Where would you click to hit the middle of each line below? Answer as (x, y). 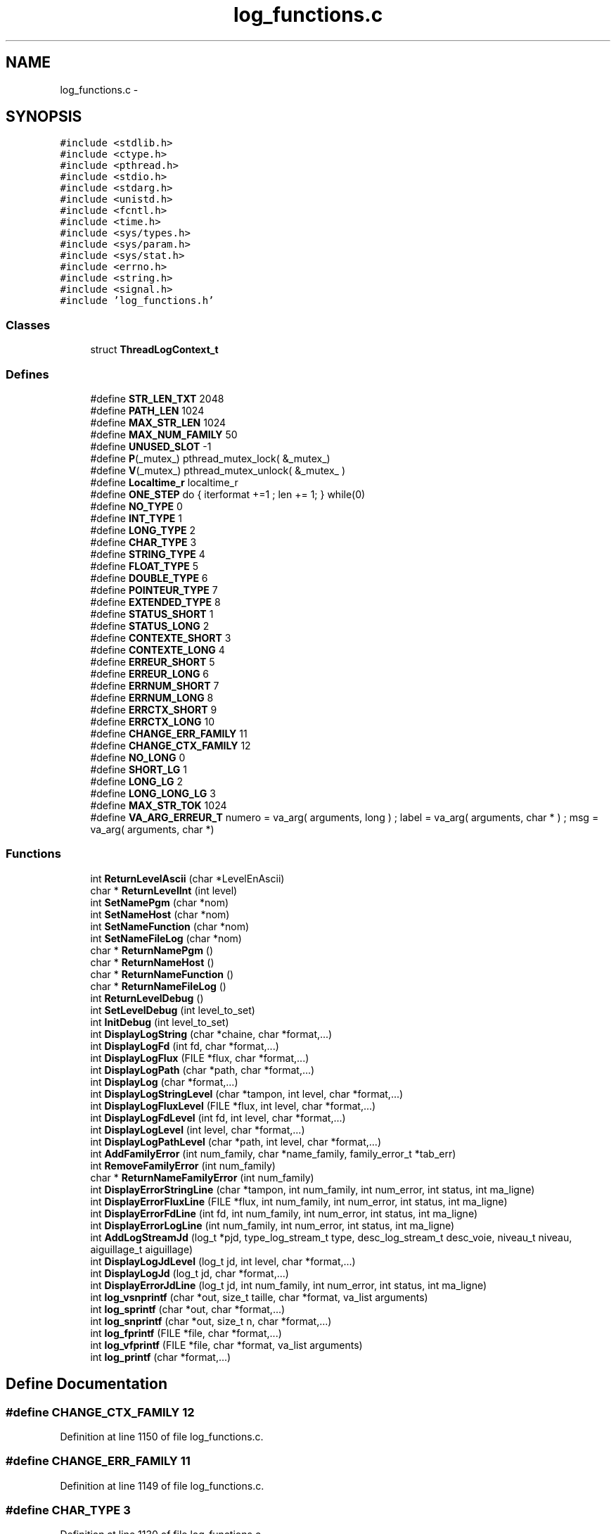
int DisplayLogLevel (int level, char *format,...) (198, 1129)
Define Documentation (86, 1384)
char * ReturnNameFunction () (162, 974)
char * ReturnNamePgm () (152, 950)
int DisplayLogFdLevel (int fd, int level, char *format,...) (218, 1117)
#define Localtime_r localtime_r (164, 482)
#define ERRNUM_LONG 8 (152, 697)
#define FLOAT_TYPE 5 (145, 566)
